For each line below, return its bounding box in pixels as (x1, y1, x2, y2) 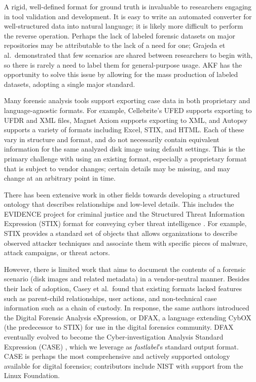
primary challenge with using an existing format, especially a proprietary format (4, 153, 247, 163)
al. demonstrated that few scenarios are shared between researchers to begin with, (4, 49, 253, 60)
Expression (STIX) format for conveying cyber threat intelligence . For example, (4, 218, 247, 229)
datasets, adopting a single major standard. (4, 78, 135, 89)
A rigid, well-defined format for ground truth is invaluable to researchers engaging (4, 1, 252, 11)
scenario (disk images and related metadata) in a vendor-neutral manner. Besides (4, 273, 250, 284)
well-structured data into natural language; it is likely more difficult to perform (4, 21, 243, 31)
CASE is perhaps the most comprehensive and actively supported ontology (4, 351, 230, 361)
